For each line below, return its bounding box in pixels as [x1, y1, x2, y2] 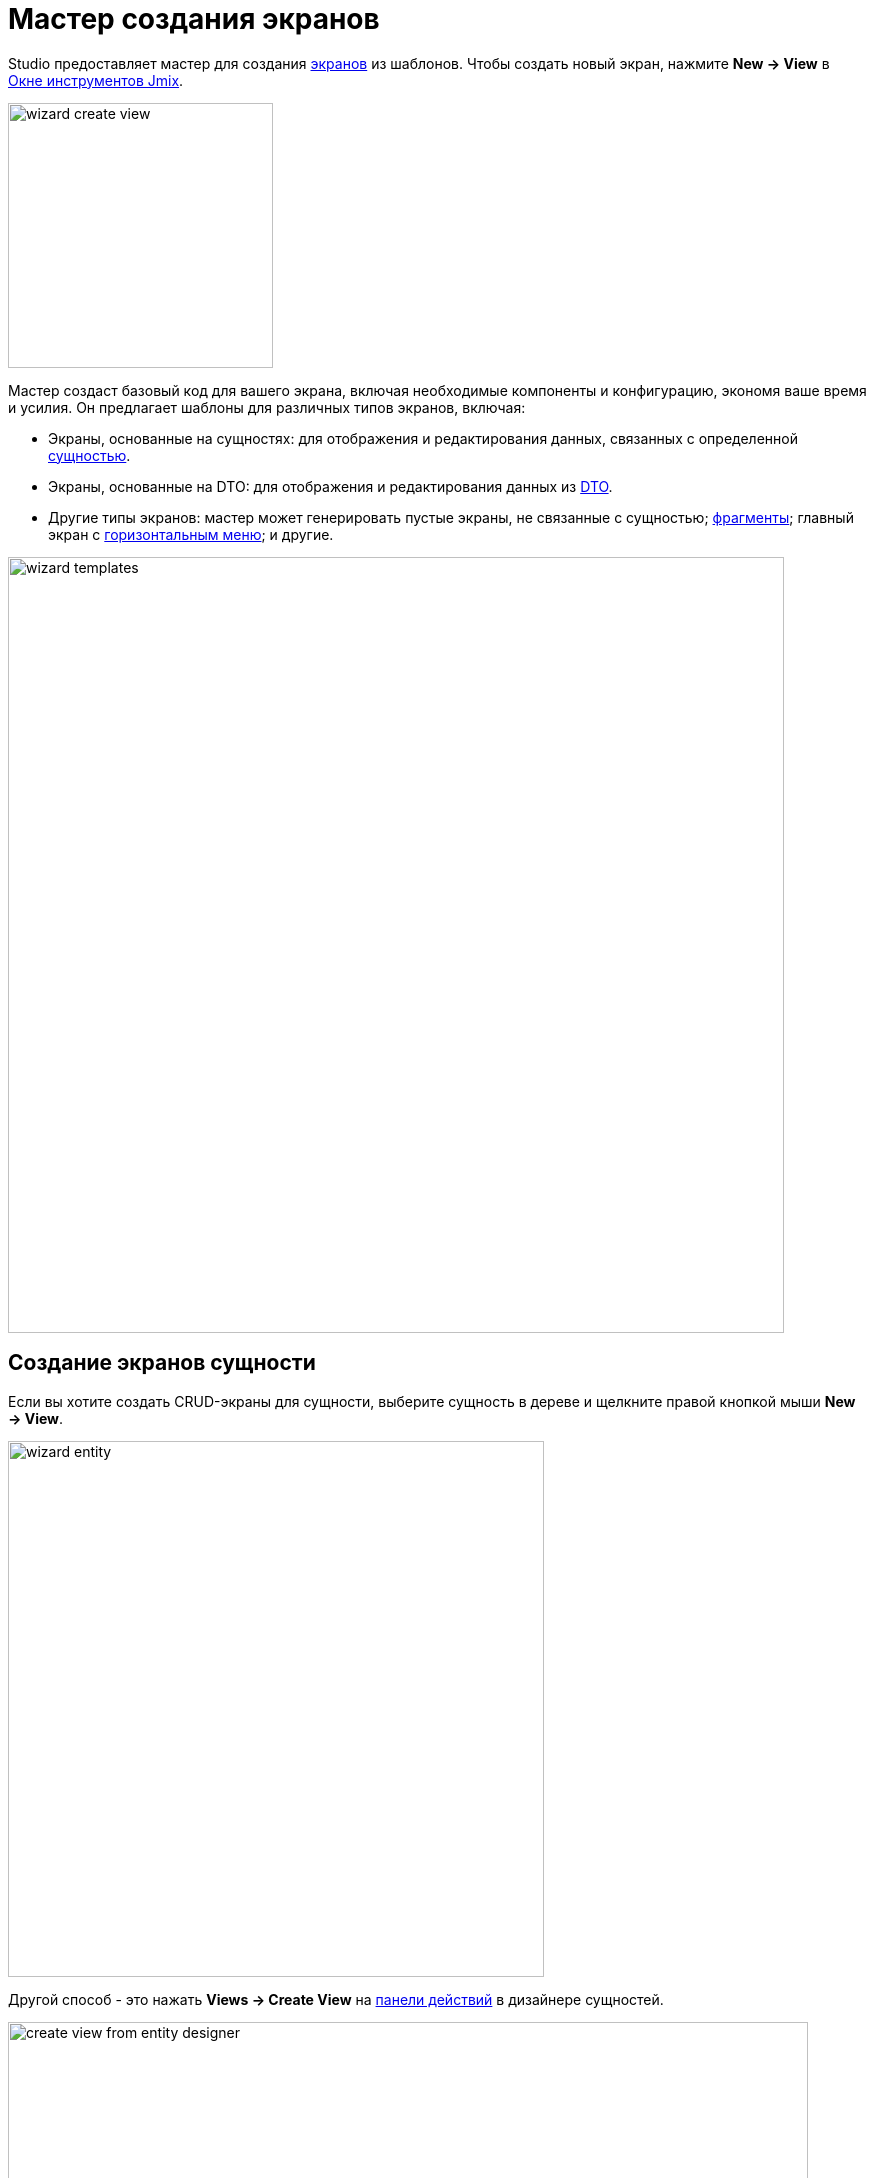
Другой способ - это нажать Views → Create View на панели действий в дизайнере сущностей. [8, 1990, 664, 2008]
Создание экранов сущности [8, 1350, 316, 1376]
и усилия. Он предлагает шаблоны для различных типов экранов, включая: [8, 398, 526, 416]
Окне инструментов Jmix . [8, 71, 184, 89]
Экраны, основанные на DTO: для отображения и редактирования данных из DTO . [48, 477, 613, 495]
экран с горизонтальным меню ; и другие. [48, 525, 334, 543]
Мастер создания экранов [8, 2, 380, 36]
